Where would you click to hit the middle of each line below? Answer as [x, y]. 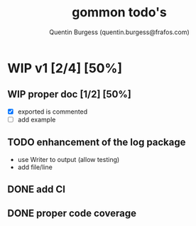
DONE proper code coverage [72, 214]
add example [37, 119]
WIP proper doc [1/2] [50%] [69, 94]
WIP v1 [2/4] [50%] [65, 68]
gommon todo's [119, 12]
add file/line [35, 167]
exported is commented [53, 112]
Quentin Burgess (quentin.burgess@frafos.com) [119, 32]
